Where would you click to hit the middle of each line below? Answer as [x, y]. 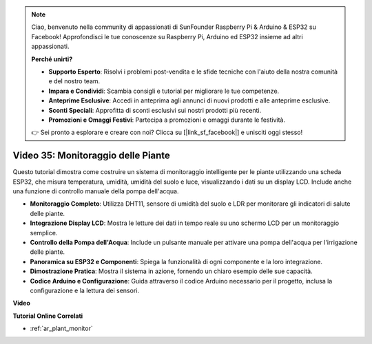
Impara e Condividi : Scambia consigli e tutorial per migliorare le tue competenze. [164, 91]
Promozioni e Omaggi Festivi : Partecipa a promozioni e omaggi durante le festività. [167, 120]
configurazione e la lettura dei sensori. [84, 290]
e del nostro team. [74, 81]
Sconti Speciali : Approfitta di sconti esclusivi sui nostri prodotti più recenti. [155, 110]
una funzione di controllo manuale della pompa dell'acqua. [96, 191]
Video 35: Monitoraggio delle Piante [91, 156]
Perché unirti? [52, 59]
